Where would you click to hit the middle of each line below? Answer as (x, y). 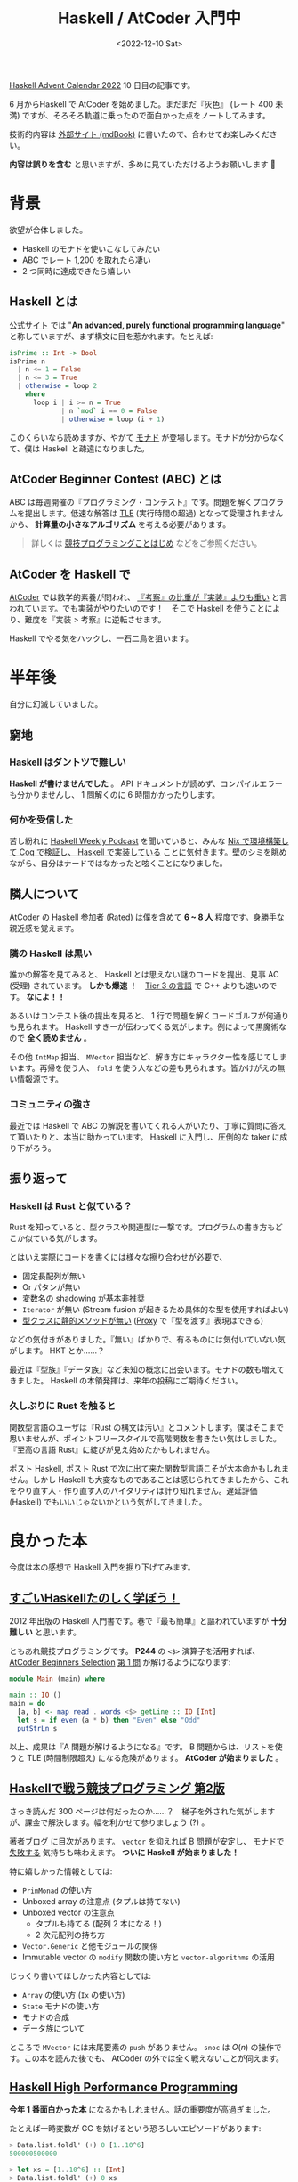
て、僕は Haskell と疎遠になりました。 (79, 448)
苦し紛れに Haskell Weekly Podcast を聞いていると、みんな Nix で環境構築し (149, 841)
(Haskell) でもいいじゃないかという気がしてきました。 (108, 1502)
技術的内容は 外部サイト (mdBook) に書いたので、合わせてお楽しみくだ (139, 134)
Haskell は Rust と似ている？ (71, 1205)
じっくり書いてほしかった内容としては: (80, 1976)
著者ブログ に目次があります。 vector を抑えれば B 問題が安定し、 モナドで (147, 1841)
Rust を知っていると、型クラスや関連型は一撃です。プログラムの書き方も (142, 1227)
